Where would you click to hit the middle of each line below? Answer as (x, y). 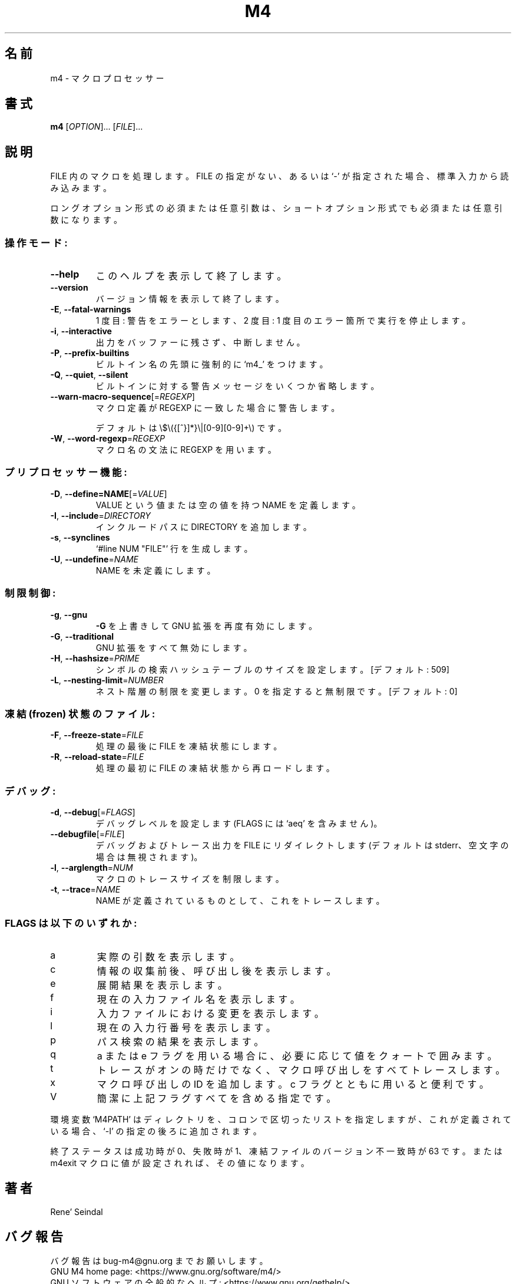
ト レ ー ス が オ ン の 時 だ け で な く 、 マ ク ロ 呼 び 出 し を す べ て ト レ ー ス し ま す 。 (301, 1070)
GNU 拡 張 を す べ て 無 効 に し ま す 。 (174, 647)
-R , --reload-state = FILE (97, 757)
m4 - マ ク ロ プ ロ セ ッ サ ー (107, 78)
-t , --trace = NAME (85, 890)
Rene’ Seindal (77, 1211)
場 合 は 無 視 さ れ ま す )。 (149, 857)
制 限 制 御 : (30, 593)
